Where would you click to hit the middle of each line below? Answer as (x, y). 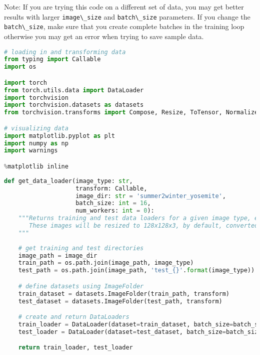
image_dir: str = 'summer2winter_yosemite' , (151, 196)
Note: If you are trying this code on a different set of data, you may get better (124, 7)
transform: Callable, (111, 188)
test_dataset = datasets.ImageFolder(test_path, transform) (120, 301)
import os (20, 67)
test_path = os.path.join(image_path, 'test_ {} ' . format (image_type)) (136, 271)
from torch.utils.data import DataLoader (74, 90)
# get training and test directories (81, 248)
